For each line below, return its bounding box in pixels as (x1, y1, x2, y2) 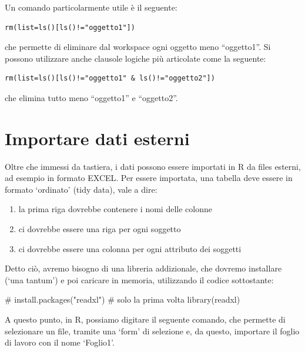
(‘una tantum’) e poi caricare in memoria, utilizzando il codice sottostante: (5, 273, 274, 286)
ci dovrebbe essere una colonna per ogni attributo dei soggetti (18, 242, 242, 254)
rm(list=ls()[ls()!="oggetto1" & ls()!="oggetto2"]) (5, 74, 215, 83)
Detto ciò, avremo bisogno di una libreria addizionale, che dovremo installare (5, 262, 282, 274)
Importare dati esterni (5, 126, 190, 150)
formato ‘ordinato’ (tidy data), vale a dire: (5, 183, 157, 195)
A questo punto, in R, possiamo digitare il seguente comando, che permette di (5, 313, 286, 326)
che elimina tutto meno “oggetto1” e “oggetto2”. (5, 91, 178, 103)
